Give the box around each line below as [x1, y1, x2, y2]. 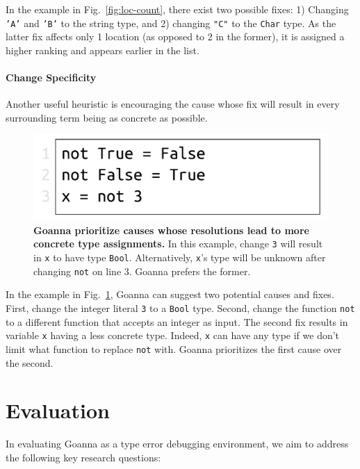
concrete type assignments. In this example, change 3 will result [33, 236, 323, 251]
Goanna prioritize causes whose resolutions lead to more [33, 222, 309, 237]
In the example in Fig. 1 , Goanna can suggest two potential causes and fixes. [6, 287, 334, 302]
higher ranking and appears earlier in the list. [6, 42, 199, 57]
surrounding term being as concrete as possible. [6, 110, 208, 124]
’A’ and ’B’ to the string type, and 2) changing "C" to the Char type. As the [6, 15, 336, 30]
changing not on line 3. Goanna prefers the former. [33, 263, 251, 278]
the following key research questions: [6, 450, 161, 464]
